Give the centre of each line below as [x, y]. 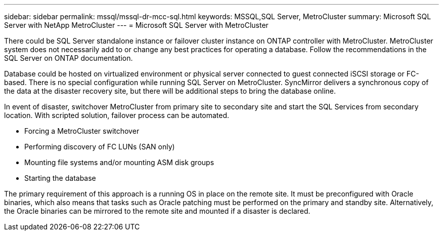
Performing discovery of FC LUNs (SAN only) [100, 147]
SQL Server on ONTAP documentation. [69, 58]
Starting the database [60, 178]
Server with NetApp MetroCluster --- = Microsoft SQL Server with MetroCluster [136, 25]
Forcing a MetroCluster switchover [82, 131]
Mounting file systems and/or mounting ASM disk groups [119, 162]
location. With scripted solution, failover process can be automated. [117, 115]
